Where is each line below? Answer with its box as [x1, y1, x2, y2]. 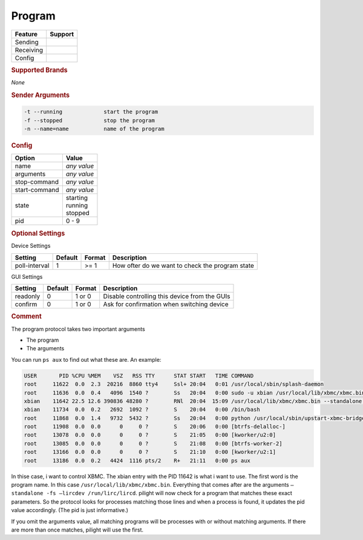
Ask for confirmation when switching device [103, 300, 229, 308]
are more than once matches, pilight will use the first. [11, 526, 144, 533]
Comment [11, 312, 42, 321]
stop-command [15, 178, 59, 186]
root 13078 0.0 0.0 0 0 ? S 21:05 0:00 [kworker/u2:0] [24, 432, 276, 439]
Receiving [15, 45, 44, 54]
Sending [15, 38, 39, 46]
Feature [15, 30, 38, 38]
